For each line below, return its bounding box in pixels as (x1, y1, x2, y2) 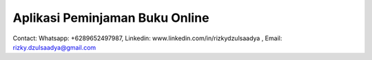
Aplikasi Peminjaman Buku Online (12, 10, 209, 25)
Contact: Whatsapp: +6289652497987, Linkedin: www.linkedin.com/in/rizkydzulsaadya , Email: (12, 34, 282, 42)
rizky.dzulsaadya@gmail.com (12, 43, 96, 51)
